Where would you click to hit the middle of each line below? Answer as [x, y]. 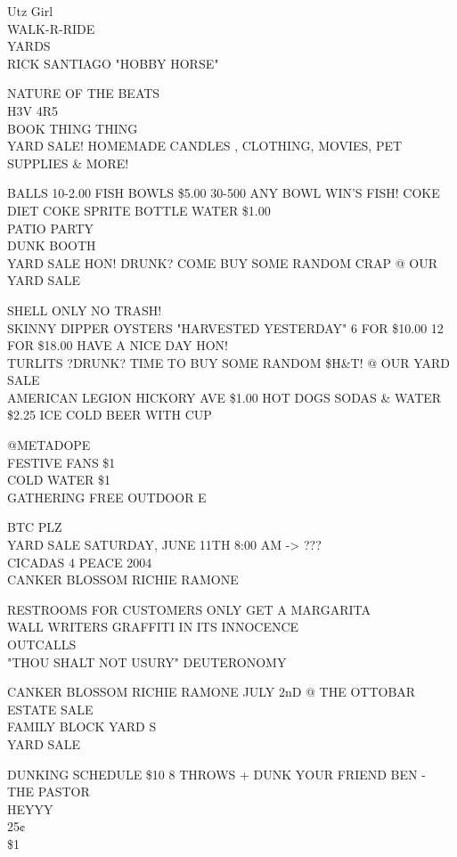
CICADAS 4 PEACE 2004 [80, 562]
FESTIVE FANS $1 [61, 462]
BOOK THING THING [73, 128]
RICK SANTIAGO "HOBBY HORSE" [113, 63]
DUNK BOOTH [52, 245]
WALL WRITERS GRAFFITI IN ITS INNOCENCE [153, 627]
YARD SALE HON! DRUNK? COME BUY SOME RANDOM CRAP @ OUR [223, 262]
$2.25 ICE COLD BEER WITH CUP [110, 415]
